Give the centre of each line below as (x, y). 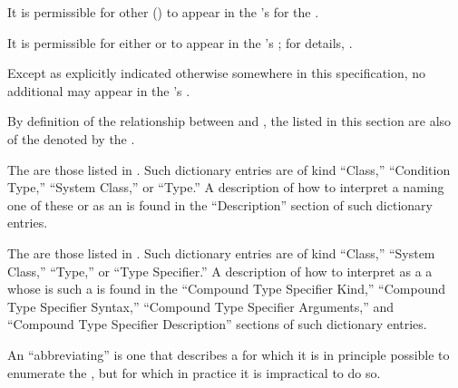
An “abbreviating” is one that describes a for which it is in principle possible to (229, 354)
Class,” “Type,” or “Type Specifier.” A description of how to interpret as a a (220, 271)
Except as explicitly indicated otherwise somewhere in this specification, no (217, 73)
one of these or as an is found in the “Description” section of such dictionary (220, 204)
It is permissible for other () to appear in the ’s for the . (163, 12)
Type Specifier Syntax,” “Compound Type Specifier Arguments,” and (201, 306)
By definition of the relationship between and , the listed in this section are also (229, 121)
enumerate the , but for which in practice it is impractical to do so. (194, 372)
